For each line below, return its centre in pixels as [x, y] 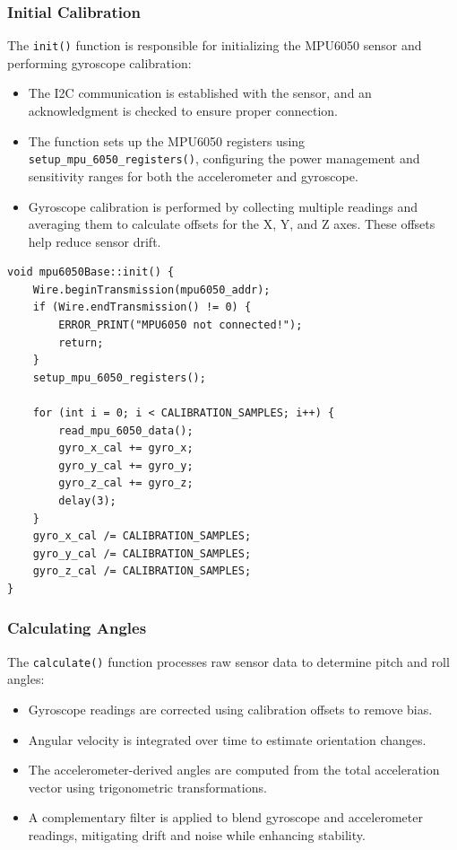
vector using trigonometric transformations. [147, 787]
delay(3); [87, 501]
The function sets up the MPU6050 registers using [167, 140]
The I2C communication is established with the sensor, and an [200, 93]
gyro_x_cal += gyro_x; [126, 448]
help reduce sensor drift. [95, 241]
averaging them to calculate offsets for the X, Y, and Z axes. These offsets [232, 224]
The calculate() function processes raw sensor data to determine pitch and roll [228, 661]
